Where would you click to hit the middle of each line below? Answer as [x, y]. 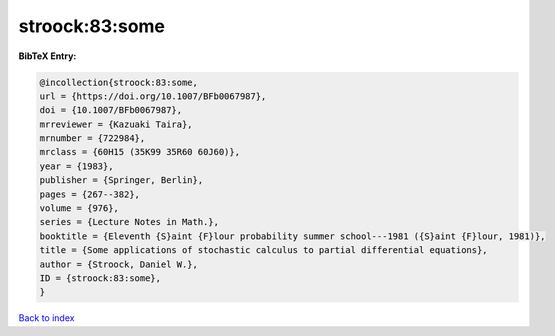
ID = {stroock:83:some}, [100, 278]
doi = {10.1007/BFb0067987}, [111, 110]
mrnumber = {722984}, [92, 138]
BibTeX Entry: [47, 56]
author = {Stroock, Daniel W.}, [119, 264]
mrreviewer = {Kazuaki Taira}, [116, 124]
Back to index [46, 318]
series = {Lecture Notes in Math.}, [129, 222]
